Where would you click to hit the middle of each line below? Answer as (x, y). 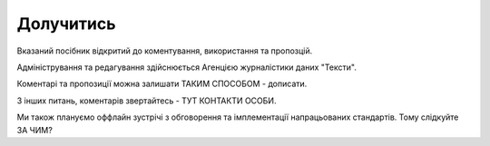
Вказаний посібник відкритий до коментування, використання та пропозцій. (165, 51)
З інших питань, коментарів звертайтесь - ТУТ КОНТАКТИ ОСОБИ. (147, 101)
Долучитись (66, 24)
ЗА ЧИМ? (35, 130)
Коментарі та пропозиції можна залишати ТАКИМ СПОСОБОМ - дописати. (162, 84)
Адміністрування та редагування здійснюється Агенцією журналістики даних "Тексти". (187, 67)
